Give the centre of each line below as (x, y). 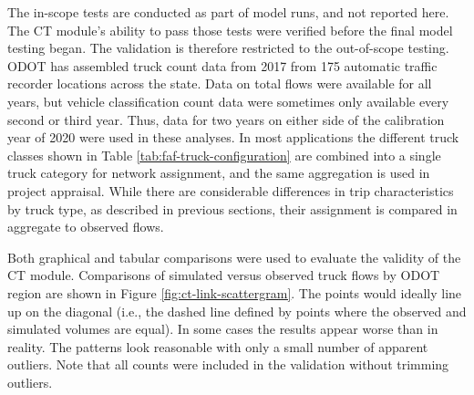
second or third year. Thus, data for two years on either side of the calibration (226, 119)
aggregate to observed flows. (86, 227)
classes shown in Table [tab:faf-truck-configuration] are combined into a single (224, 155)
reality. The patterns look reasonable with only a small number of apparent (218, 346)
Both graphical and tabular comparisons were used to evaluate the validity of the (234, 257)
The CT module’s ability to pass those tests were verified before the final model (230, 30)
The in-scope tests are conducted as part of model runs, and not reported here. (228, 12)
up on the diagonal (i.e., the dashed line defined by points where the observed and (237, 311)
